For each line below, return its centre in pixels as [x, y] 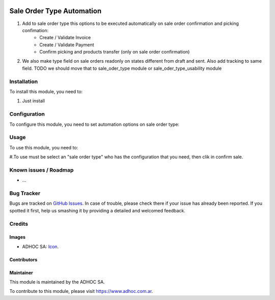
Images [17, 237]
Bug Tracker [25, 193]
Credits [19, 224]
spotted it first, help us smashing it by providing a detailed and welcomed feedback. [97, 210]
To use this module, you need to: [44, 147]
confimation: [35, 30]
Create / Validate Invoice [65, 38]
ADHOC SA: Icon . [40, 247]
